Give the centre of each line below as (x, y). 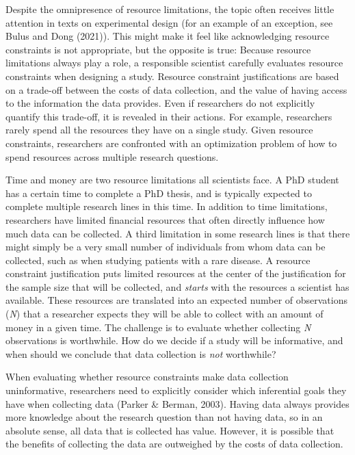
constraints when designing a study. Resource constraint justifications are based (172, 76)
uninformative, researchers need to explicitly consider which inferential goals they (176, 390)
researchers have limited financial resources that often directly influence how (165, 219)
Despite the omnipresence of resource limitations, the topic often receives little (170, 9)
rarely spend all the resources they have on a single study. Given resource (159, 130)
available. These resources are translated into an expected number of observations (176, 300)
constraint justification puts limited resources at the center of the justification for (176, 273)
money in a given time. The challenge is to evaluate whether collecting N (158, 327)
